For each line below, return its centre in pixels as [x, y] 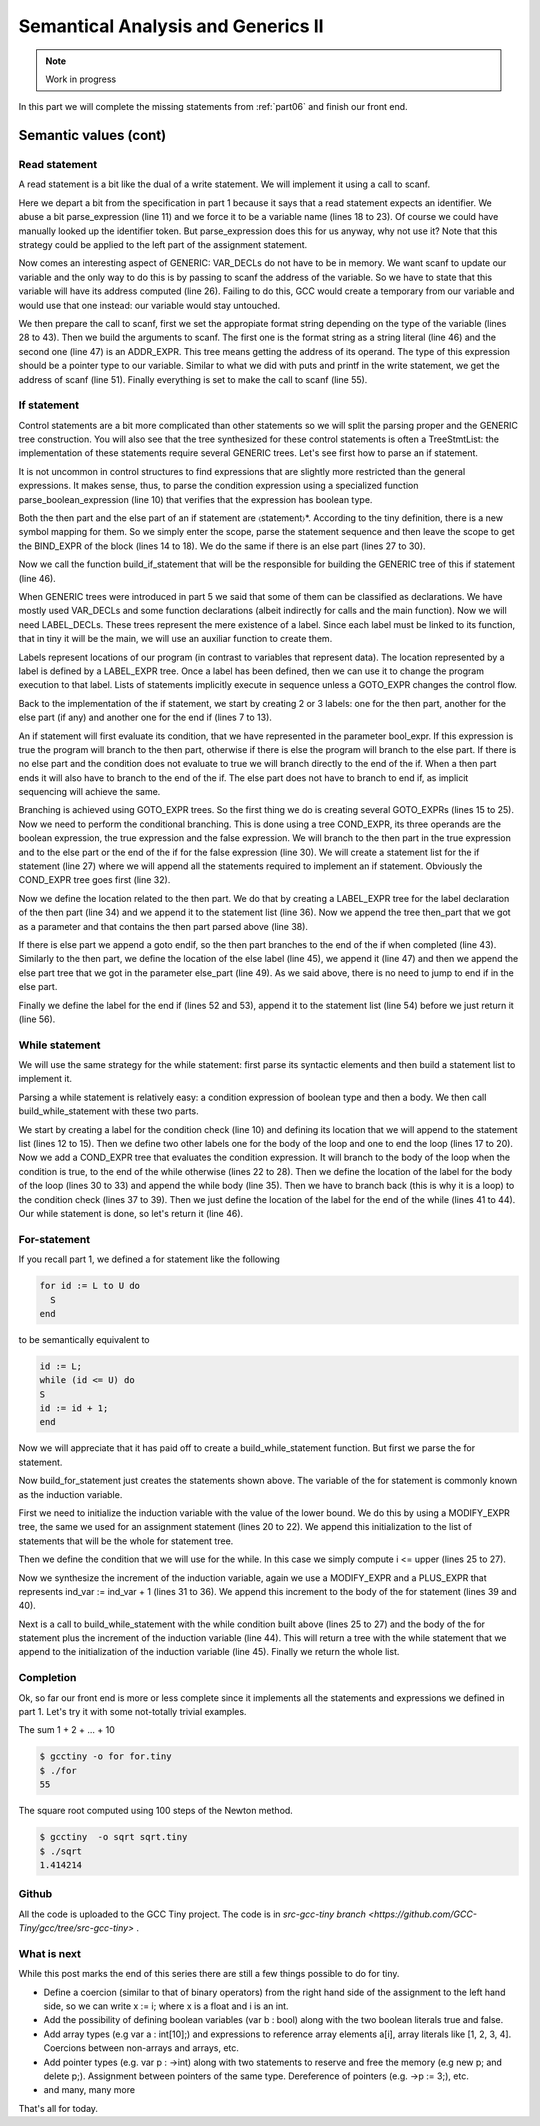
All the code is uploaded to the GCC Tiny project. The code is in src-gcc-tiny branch [192, 1914]
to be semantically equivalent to [84, 1339]
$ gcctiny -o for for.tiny [105, 1756]
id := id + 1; [74, 1408]
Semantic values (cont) [92, 135]
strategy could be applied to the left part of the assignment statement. [163, 245]
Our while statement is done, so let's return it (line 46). [131, 1213]
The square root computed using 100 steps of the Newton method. [156, 1811]
